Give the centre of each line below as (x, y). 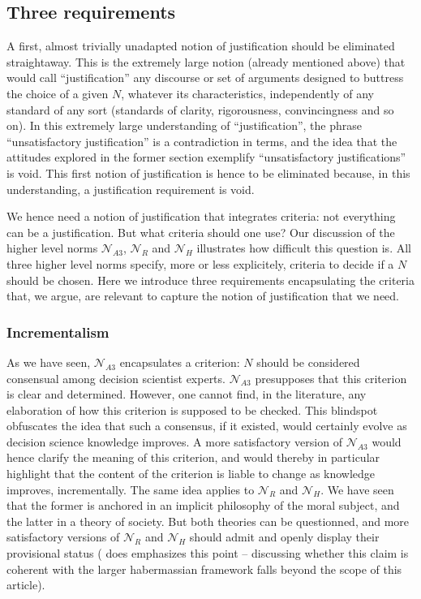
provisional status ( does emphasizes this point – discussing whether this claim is (208, 553)
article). (26, 585)
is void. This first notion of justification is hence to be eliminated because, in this (208, 172)
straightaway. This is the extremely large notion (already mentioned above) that (206, 61)
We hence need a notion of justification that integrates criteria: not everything (201, 216)
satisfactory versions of (63, 537)
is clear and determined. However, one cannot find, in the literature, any (187, 394)
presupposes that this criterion (331, 378)
